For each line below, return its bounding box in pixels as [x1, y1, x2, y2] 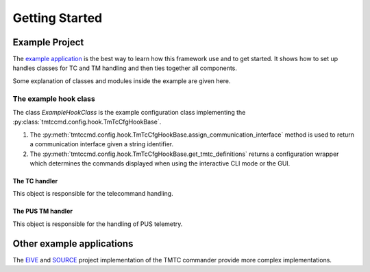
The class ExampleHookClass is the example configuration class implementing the [12, 108, 246, 116]
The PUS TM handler [12, 207, 73, 216]
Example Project [12, 36, 84, 48]
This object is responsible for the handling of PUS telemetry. [12, 220, 183, 228]
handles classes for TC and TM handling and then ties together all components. [12, 64, 238, 72]
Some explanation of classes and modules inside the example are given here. [12, 76, 231, 85]
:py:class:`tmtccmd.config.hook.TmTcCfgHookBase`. [12, 117, 162, 126]
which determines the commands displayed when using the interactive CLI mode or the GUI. [29, 159, 291, 168]
